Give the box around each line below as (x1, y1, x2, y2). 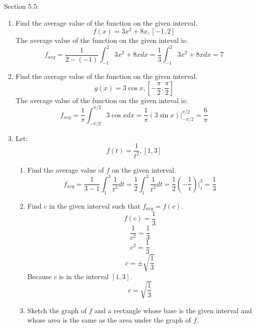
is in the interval (59, 271, 109, 281)
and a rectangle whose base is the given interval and (94, 305, 252, 315)
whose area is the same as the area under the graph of (27, 315, 191, 325)
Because (27, 271, 52, 281)
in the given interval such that (49, 200, 141, 211)
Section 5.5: (4, 1, 39, 11)
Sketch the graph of (27, 305, 87, 315)
